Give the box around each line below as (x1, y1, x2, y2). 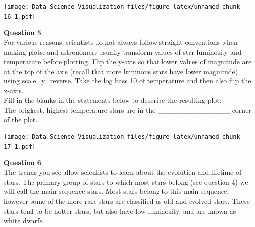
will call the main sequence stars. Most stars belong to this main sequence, (4, 186, 229, 196)
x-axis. (4, 85, 24, 95)
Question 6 (4, 157, 41, 167)
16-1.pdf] (4, 13, 36, 20)
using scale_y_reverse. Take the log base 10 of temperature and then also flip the (4, 76, 251, 86)
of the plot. (4, 114, 38, 124)
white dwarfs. (4, 215, 44, 226)
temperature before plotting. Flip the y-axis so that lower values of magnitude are (4, 56, 252, 67)
